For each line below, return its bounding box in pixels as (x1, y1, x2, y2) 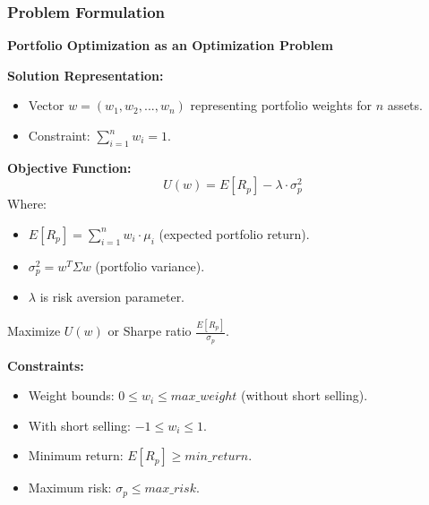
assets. (387, 96, 423, 115)
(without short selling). (241, 386, 368, 405)
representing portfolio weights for (190, 96, 373, 115)
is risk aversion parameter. (39, 287, 185, 306)
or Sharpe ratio (107, 321, 192, 340)
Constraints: (7, 355, 84, 374)
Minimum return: (28, 446, 124, 465)
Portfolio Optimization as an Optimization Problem (7, 36, 333, 55)
